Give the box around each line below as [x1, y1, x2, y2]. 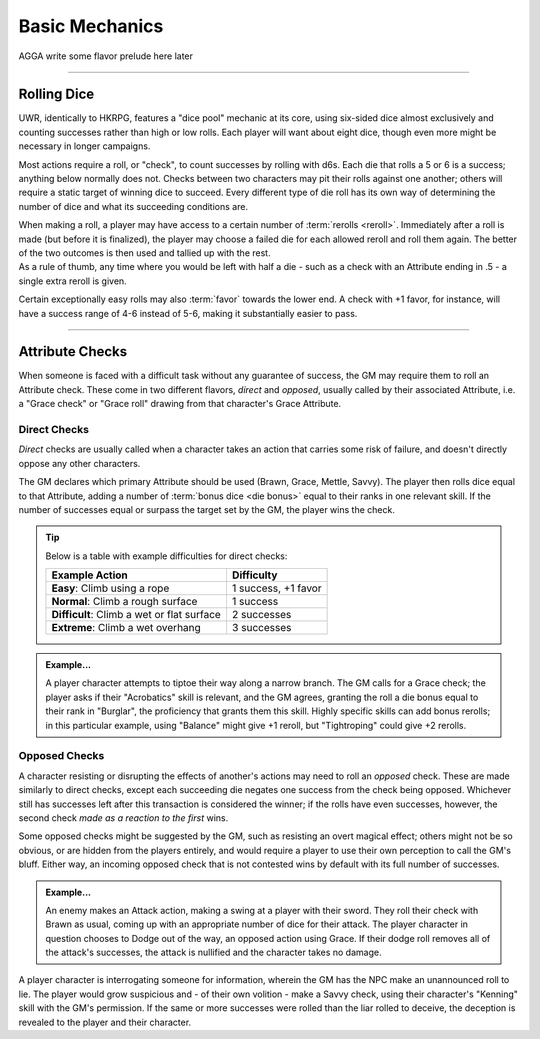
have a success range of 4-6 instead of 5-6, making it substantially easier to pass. [18, 307, 358, 319]
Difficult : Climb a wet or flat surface [51, 608, 222, 622]
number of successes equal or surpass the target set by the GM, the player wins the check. [18, 503, 395, 515]
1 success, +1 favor [231, 581, 322, 595]
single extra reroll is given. [18, 275, 127, 287]
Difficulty [231, 568, 278, 582]
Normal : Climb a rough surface [51, 595, 198, 609]
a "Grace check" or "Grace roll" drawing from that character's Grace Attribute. [18, 398, 342, 410]
